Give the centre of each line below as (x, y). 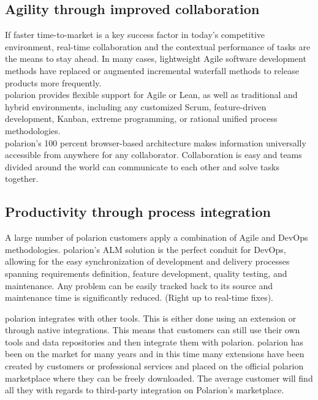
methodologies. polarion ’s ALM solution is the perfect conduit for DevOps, (146, 249)
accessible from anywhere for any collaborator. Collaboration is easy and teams (153, 155)
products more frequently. (53, 82)
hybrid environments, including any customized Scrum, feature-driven (136, 106)
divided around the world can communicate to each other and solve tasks (142, 166)
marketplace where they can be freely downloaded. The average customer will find (159, 378)
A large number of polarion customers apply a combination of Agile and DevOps (157, 237)
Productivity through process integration (138, 212)
